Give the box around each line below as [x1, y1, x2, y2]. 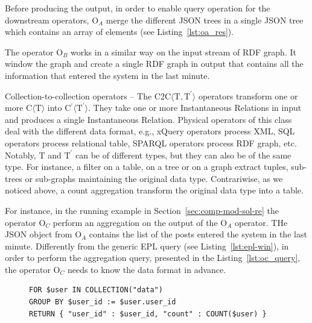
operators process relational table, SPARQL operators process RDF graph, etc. [5, 136, 297, 149]
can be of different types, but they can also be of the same [75, 148, 291, 161]
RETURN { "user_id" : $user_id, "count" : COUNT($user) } [29, 309, 267, 318]
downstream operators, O [5, 13, 99, 26]
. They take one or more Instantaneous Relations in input [88, 101, 302, 114]
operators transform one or [198, 89, 298, 102]
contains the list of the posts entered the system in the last [89, 228, 307, 240]
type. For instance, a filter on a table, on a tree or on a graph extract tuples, [5, 160, 288, 173]
